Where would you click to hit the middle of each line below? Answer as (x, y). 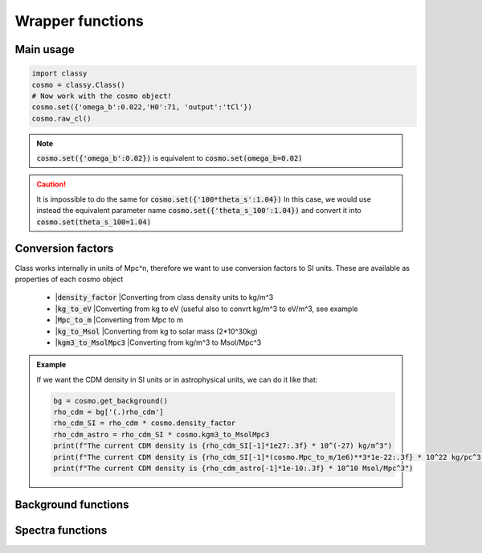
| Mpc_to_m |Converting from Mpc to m (119, 320)
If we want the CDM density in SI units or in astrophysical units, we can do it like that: (177, 379)
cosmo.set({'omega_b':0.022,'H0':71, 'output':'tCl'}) (142, 107)
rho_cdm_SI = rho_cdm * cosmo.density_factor (145, 423)
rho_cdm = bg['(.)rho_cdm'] (108, 412)
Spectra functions (61, 530)
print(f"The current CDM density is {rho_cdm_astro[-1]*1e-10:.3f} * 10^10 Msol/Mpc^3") (233, 469)
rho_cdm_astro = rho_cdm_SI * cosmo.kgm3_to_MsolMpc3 (161, 434)
